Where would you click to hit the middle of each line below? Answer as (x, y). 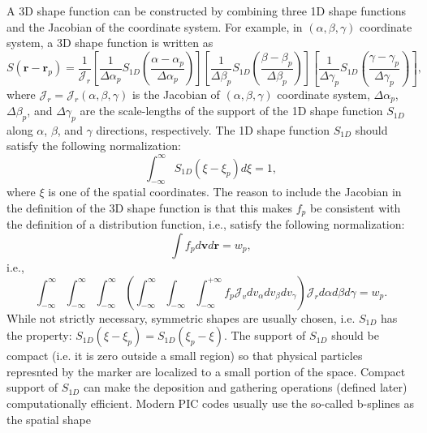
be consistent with (355, 207)
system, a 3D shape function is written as (110, 43)
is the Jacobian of (176, 94)
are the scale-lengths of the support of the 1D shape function (231, 111)
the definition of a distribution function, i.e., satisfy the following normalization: (206, 224)
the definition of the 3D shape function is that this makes (150, 207)
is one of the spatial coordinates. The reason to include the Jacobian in (225, 192)
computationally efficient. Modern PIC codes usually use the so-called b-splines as (211, 403)
